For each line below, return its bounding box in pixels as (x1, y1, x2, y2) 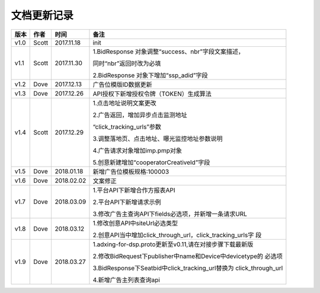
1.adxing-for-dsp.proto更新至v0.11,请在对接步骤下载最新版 (92, 240, 254, 249)
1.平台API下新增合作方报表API (92, 186, 175, 194)
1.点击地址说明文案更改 (92, 98, 156, 107)
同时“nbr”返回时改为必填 (92, 59, 161, 68)
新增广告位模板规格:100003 (92, 167, 169, 176)
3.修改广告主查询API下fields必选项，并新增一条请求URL (92, 209, 247, 218)
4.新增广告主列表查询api (92, 276, 160, 284)
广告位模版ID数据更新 (92, 80, 152, 88)
